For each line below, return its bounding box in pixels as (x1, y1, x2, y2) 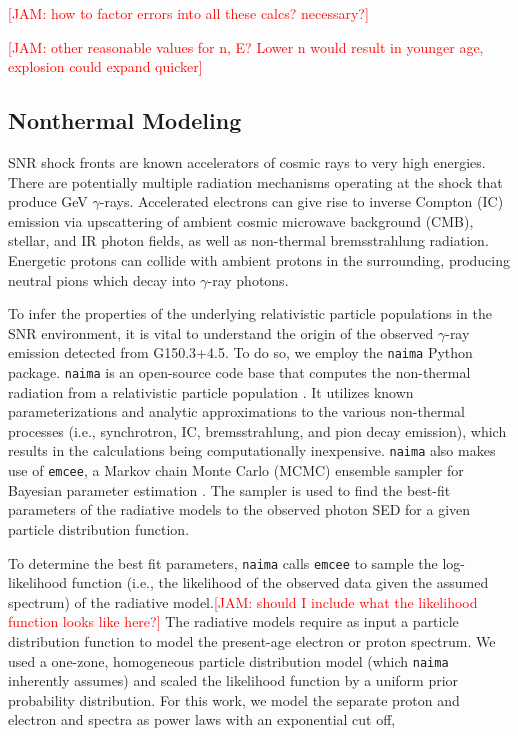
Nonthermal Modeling (8, 105, 242, 136)
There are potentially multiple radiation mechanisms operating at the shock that (8, 171, 503, 192)
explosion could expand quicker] (8, 56, 203, 77)
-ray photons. (207, 269, 289, 290)
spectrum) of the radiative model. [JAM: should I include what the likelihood (8, 591, 478, 612)
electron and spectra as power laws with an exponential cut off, (8, 709, 396, 730)
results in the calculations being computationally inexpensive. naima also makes (8, 440, 496, 461)
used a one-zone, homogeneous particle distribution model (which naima (8, 650, 449, 671)
